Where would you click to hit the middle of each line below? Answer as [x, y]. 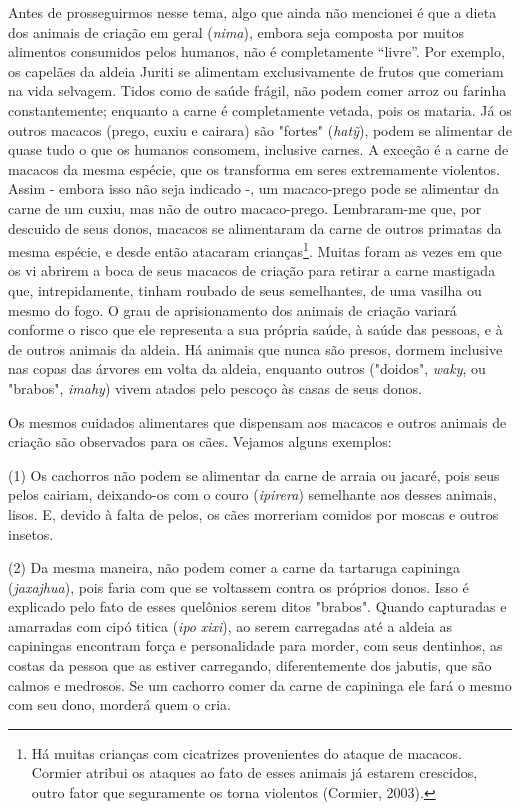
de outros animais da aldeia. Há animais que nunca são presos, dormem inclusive [255, 348]
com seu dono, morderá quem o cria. [120, 704]
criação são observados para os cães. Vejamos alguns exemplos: [200, 441]
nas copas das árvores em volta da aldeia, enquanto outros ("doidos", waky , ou [247, 368]
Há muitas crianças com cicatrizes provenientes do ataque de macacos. [246, 752]
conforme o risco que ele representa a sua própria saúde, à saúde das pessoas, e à [255, 329]
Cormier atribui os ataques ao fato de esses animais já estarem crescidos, [254, 772]
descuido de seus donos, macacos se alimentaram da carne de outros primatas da [255, 227]
